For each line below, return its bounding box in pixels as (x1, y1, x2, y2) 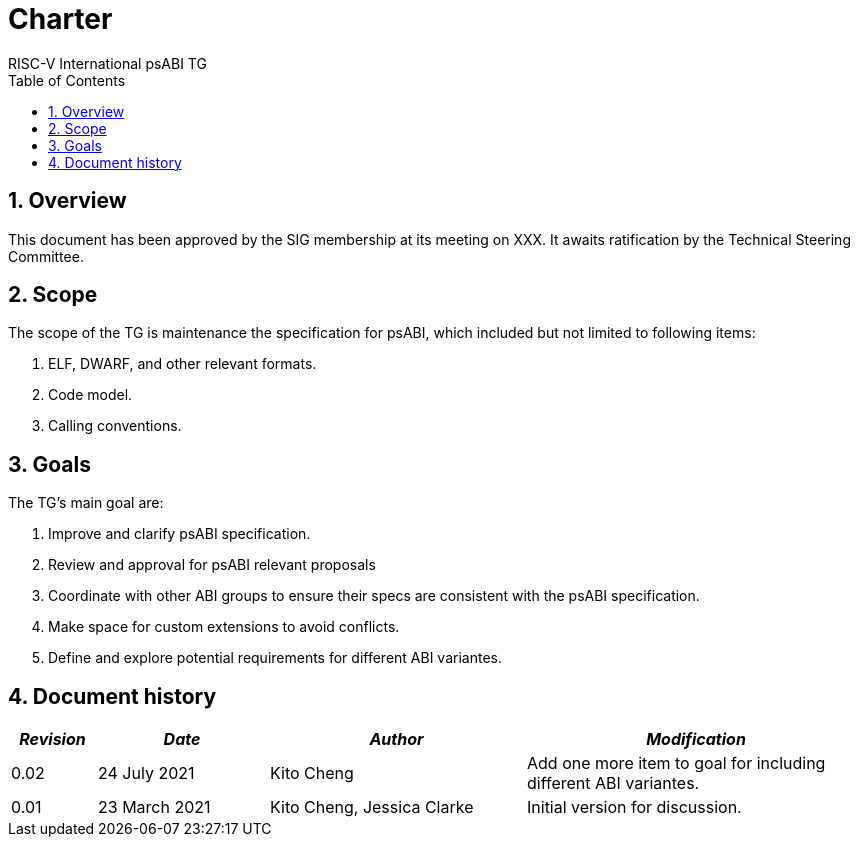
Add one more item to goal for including (527, 753, 826, 774)
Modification (646, 729, 746, 750)
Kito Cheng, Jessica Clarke (270, 797, 474, 818)
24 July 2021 (98, 763, 195, 784)
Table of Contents (8, 71, 126, 89)
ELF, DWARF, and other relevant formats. (48, 355, 317, 373)
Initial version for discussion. (527, 797, 742, 818)
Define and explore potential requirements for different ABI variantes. (48, 649, 502, 667)
